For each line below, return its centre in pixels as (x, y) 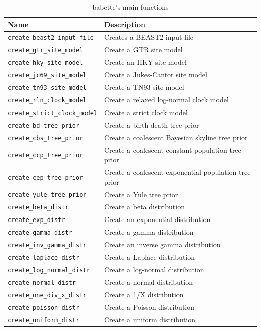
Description (124, 24)
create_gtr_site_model (45, 50)
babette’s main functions (130, 7)
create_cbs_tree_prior (45, 138)
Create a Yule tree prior (141, 194)
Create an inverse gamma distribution (162, 244)
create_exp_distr (36, 220)
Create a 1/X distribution (144, 294)
